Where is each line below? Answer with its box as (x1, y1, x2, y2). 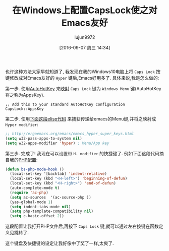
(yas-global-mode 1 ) (10, 200, 53, 205)
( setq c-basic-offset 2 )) (10, 214, 65, 219)
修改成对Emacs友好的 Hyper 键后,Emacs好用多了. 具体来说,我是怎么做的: (9, 75, 159, 81)
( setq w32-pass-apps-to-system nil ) (5, 136, 82, 141)
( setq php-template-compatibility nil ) (10, 209, 94, 214)
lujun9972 (74, 34, 95, 40)
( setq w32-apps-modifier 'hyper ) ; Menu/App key (5, 141, 109, 146)
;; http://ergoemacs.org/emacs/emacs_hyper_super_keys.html (5, 131, 135, 136)
